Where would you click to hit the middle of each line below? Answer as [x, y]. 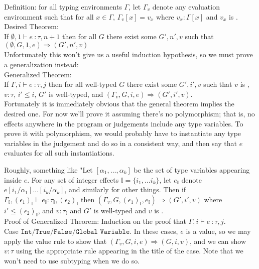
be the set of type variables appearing [192, 169]
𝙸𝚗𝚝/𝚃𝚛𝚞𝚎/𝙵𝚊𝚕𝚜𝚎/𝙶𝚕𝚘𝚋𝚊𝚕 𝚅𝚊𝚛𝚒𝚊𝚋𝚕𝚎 [75, 232]
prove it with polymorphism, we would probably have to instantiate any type [123, 133]
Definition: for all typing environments [63, 7]
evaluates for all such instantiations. [59, 153]
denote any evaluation [186, 7]
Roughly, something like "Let [48, 169]
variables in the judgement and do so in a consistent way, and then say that [120, 143]
